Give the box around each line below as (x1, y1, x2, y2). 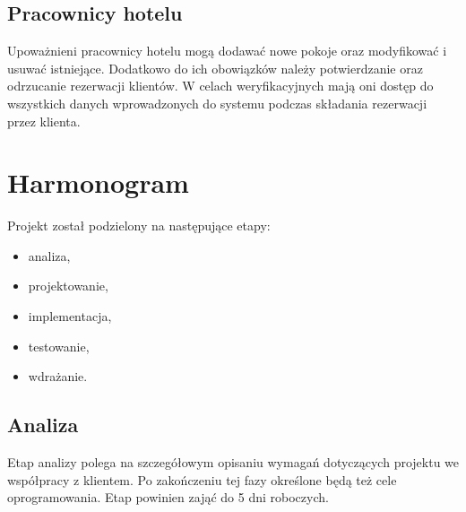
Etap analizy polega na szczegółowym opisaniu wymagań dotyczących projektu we (7, 453, 460, 472)
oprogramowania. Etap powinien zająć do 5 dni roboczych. (7, 488, 329, 507)
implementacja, (28, 307, 112, 325)
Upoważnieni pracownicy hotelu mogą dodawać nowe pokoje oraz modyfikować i (7, 41, 447, 60)
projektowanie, (28, 276, 108, 295)
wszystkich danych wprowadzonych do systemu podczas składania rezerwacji (7, 93, 427, 112)
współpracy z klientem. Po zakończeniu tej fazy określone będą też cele (7, 470, 397, 489)
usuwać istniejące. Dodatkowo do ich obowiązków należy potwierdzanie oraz (7, 58, 423, 77)
